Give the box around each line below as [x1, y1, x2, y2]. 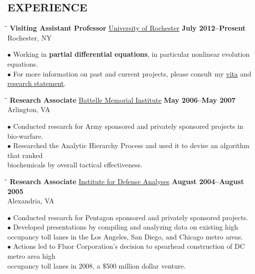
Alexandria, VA [7, 196, 54, 206]
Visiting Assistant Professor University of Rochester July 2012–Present [9, 23, 246, 33]
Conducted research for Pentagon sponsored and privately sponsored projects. [13, 212, 248, 222]
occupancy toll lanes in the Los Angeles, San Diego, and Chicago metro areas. [7, 231, 243, 241]
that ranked [7, 150, 43, 160]
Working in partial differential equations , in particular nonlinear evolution [13, 49, 250, 59]
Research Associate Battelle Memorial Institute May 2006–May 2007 [9, 94, 236, 105]
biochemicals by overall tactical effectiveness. [7, 159, 143, 170]
